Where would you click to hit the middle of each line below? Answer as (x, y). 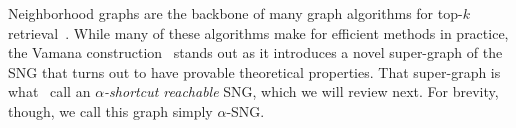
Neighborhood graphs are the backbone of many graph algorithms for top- (235, 13)
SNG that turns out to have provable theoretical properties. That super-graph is (254, 71)
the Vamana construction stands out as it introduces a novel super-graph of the (255, 52)
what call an (49, 91)
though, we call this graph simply (110, 110)
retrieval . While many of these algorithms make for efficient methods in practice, (258, 32)
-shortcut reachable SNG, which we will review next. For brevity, (301, 91)
